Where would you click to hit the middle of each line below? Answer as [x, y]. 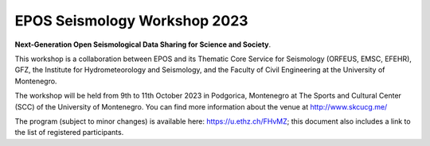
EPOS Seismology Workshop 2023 [131, 21]
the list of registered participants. [69, 133]
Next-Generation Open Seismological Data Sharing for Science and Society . [143, 44]
